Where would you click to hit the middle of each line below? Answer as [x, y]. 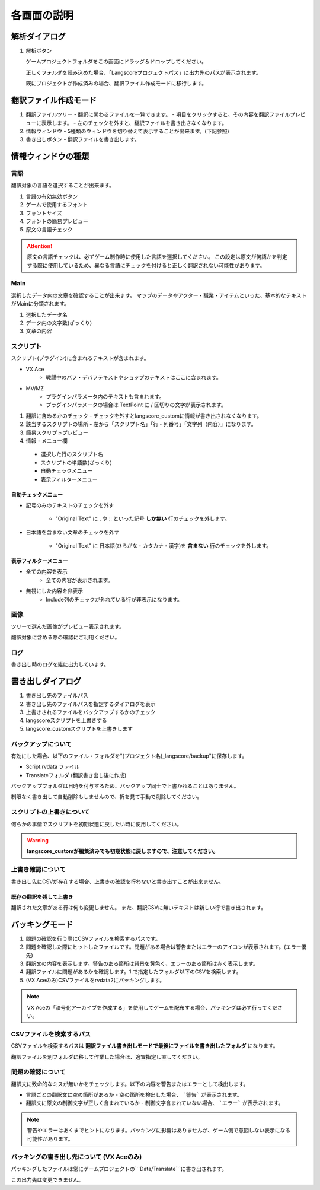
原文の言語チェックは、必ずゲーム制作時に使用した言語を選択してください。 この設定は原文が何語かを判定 [157, 257]
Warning [38, 841]
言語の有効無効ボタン [52, 196]
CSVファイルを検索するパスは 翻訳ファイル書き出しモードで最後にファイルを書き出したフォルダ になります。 [145, 1046]
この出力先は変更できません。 [47, 1180]
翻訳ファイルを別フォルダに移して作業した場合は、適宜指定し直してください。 [107, 1057]
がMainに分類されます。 [40, 304]
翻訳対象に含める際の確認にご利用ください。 [65, 637]
